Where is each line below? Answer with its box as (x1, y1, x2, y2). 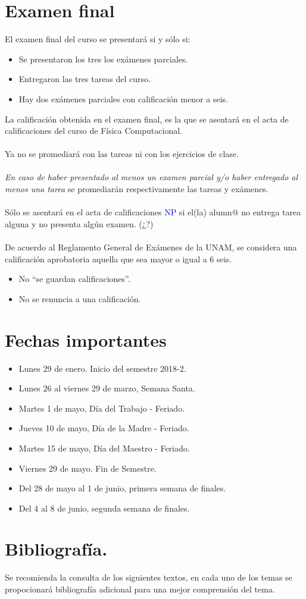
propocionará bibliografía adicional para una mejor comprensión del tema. (5, 583, 275, 595)
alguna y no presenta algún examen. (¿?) (5, 217, 154, 230)
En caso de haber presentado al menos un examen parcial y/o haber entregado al (5, 171, 298, 183)
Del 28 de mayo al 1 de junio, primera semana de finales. (18, 482, 226, 494)
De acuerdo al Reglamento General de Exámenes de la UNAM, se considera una (5, 241, 297, 253)
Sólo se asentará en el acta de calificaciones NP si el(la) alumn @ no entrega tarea (5, 206, 301, 218)
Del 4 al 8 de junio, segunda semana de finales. (18, 501, 190, 514)
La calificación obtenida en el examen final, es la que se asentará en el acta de (5, 112, 289, 125)
